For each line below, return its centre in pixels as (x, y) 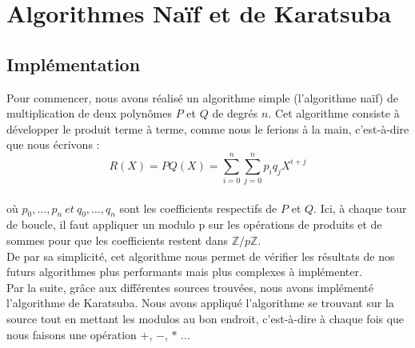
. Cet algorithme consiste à (334, 113)
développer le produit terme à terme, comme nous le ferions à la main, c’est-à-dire (208, 128)
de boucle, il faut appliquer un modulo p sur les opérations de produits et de (194, 224)
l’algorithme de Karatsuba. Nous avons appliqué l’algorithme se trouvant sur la (200, 303)
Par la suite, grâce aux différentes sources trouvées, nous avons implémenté (190, 287)
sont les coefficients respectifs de (198, 208)
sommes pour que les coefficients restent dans (117, 240)
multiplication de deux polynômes (89, 113)
